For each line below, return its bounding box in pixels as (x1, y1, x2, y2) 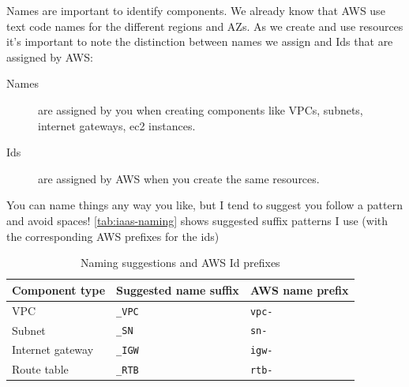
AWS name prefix (250, 281, 349, 298)
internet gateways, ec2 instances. (38, 117, 196, 133)
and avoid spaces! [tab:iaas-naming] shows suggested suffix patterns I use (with (6, 212, 388, 228)
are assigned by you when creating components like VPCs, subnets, (38, 101, 363, 118)
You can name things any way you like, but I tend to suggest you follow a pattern (6, 197, 403, 213)
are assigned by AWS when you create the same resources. (38, 170, 320, 186)
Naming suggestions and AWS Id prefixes (80, 254, 280, 271)
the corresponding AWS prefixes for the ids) (6, 227, 220, 244)
